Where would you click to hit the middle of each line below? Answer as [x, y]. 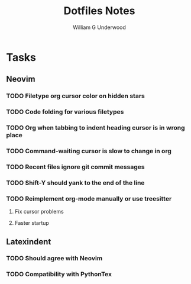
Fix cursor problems [39, 212]
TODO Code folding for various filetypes [65, 112]
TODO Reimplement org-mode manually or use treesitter [89, 198]
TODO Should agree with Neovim [54, 259]
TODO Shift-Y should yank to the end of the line [75, 183]
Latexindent [29, 242]
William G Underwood [99, 27]
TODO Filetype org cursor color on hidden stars [75, 96]
